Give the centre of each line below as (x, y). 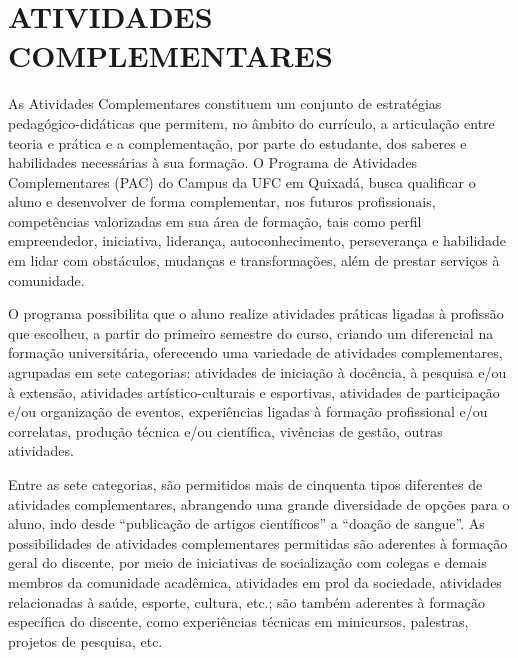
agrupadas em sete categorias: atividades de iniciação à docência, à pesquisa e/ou (257, 372)
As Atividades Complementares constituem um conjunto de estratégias (225, 103)
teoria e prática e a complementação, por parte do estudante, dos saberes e (237, 142)
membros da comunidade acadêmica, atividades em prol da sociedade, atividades (255, 581)
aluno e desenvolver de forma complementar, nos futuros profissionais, (222, 201)
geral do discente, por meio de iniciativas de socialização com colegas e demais (247, 562)
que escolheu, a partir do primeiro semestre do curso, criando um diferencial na (251, 332)
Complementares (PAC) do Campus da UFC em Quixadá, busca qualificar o (242, 181)
